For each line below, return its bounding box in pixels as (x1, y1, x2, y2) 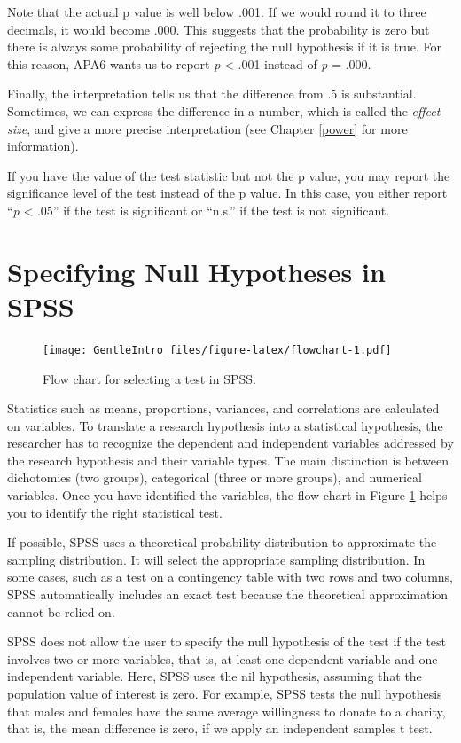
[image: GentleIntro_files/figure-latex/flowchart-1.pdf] (43, 343, 392, 356)
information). (7, 137, 79, 155)
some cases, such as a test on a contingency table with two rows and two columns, (7, 567, 453, 586)
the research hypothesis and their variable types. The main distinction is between (7, 450, 449, 469)
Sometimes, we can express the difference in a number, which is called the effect (7, 101, 441, 120)
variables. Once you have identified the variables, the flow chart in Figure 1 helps (7, 486, 448, 504)
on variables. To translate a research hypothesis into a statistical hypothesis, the (7, 416, 443, 434)
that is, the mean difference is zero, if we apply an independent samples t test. (7, 719, 433, 738)
